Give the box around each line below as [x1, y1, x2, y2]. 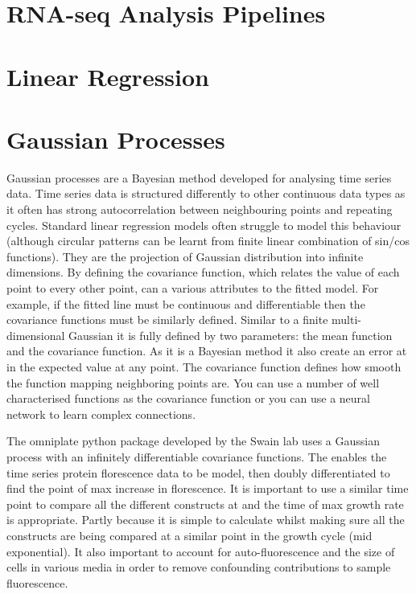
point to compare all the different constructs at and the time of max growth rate [6, 495, 404, 512]
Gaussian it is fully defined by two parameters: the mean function [68, 326, 393, 343]
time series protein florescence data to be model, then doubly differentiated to [6, 464, 390, 481]
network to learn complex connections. [6, 405, 196, 422]
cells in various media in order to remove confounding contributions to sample [6, 559, 391, 576]
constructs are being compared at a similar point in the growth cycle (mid [6, 526, 373, 543]
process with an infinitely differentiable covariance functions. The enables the [6, 448, 387, 465]
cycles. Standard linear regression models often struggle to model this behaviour [6, 216, 402, 233]
